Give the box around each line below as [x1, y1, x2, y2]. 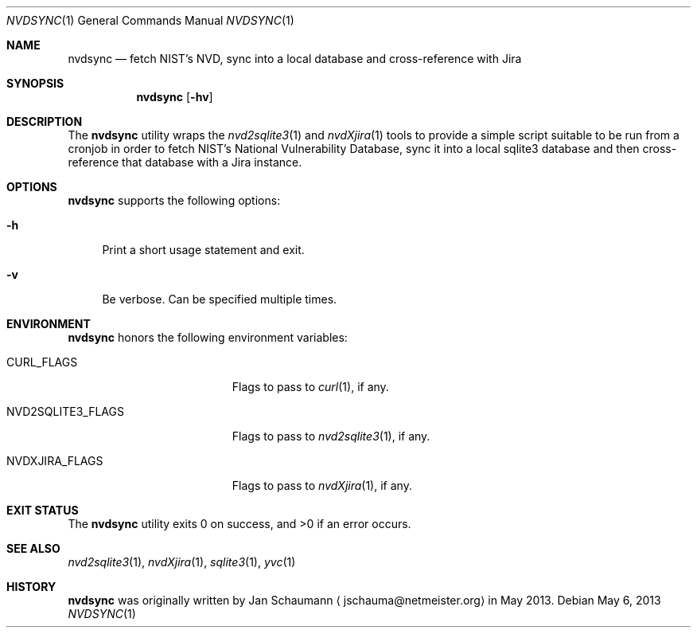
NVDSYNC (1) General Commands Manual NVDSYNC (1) [6, 14, 294, 27]
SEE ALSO [6, 542, 60, 555]
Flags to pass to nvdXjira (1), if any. [232, 479, 412, 492]
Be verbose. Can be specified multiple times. [102, 292, 337, 306]
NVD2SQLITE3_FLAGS [6, 405, 124, 418]
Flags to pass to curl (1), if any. [232, 380, 389, 393]
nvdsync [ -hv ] [136, 90, 213, 104]
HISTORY [6, 580, 56, 593]
